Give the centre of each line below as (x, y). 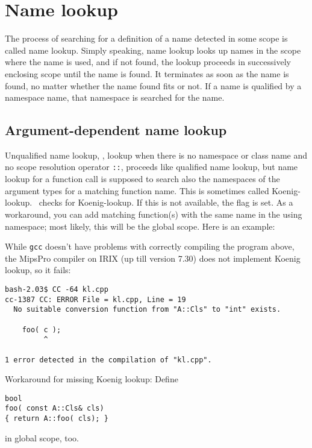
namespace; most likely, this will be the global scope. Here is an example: (140, 226)
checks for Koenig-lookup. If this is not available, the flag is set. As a (166, 202)
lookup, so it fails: (38, 270)
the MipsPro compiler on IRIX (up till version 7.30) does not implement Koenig (153, 258)
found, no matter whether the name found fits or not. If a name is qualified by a (153, 85)
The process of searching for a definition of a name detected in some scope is (146, 38)
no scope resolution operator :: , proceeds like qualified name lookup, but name (151, 167)
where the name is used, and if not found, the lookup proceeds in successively (148, 62)
